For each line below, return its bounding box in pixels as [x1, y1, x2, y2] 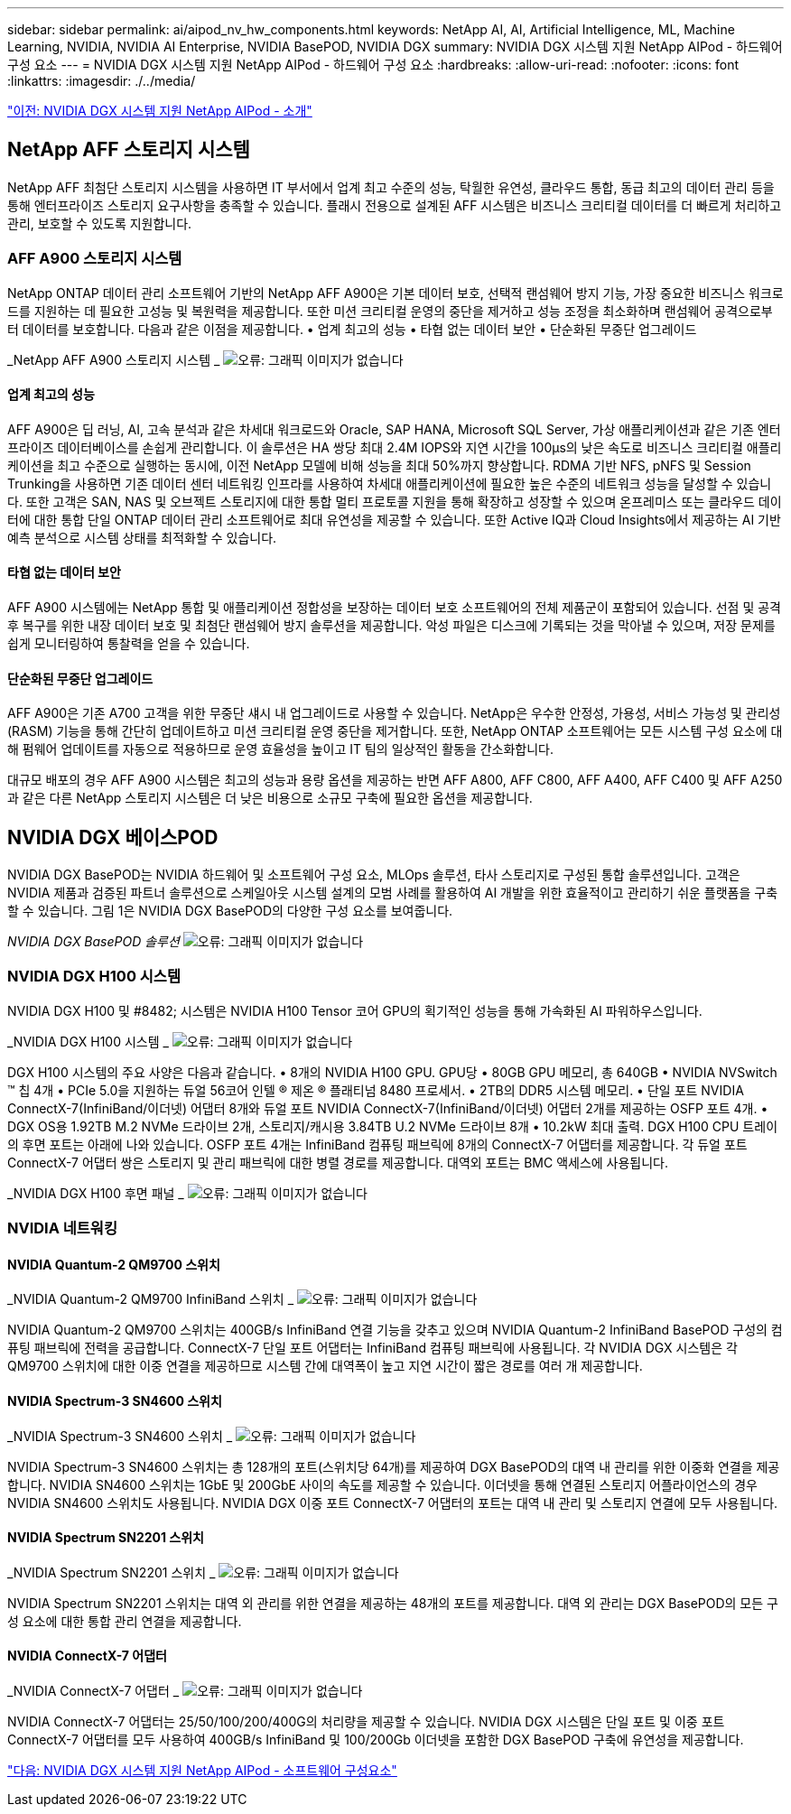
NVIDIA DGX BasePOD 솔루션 [7, 934, 180, 950]
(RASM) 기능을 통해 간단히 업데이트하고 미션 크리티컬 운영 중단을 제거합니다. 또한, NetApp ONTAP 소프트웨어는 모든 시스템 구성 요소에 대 [7, 723, 783, 740]
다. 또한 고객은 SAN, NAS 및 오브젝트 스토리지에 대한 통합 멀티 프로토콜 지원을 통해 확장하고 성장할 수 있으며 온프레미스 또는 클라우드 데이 [7, 493, 782, 509]
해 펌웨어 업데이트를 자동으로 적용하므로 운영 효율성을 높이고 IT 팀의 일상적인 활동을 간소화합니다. [7, 741, 554, 758]
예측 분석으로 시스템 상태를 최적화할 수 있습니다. [7, 529, 277, 545]
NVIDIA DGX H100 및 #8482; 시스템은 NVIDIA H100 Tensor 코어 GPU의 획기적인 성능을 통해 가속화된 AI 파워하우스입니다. [7, 1002, 703, 1019]
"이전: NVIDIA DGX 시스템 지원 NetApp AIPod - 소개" [7, 103, 312, 118]
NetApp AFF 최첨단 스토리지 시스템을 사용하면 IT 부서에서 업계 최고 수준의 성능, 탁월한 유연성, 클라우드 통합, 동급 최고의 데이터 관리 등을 [7, 179, 775, 195]
